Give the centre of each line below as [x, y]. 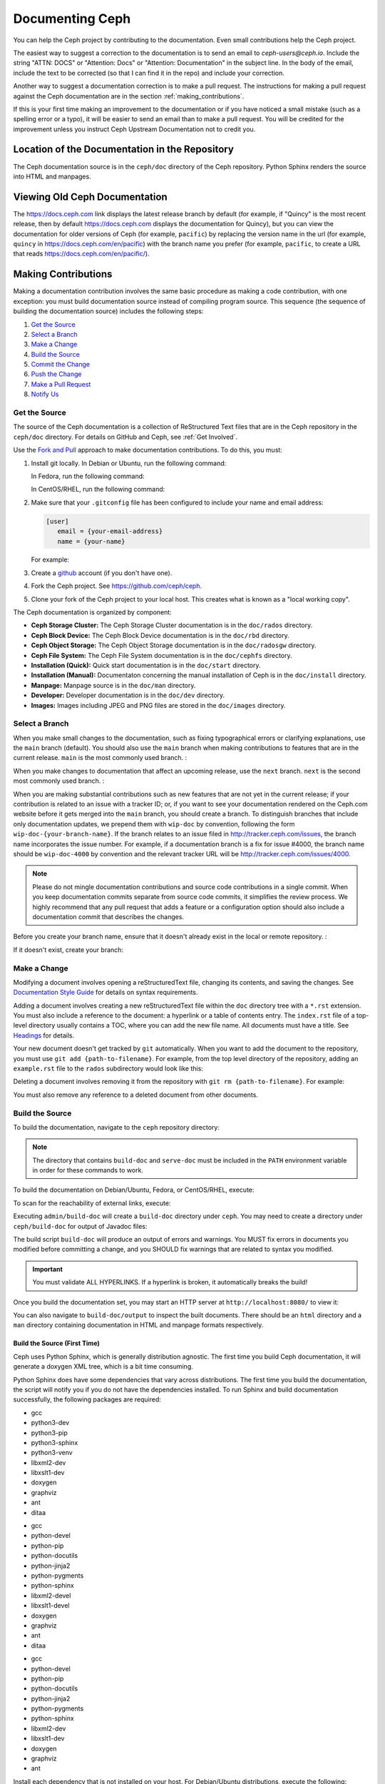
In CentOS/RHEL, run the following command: [98, 490]
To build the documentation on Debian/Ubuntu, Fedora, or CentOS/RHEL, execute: [134, 1190]
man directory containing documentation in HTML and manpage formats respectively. [138, 1325]
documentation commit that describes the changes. [108, 916]
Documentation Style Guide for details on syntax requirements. [106, 993]
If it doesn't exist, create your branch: [68, 950]
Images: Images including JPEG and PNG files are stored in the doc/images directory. [158, 705]
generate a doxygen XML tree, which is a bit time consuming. [103, 1367]
